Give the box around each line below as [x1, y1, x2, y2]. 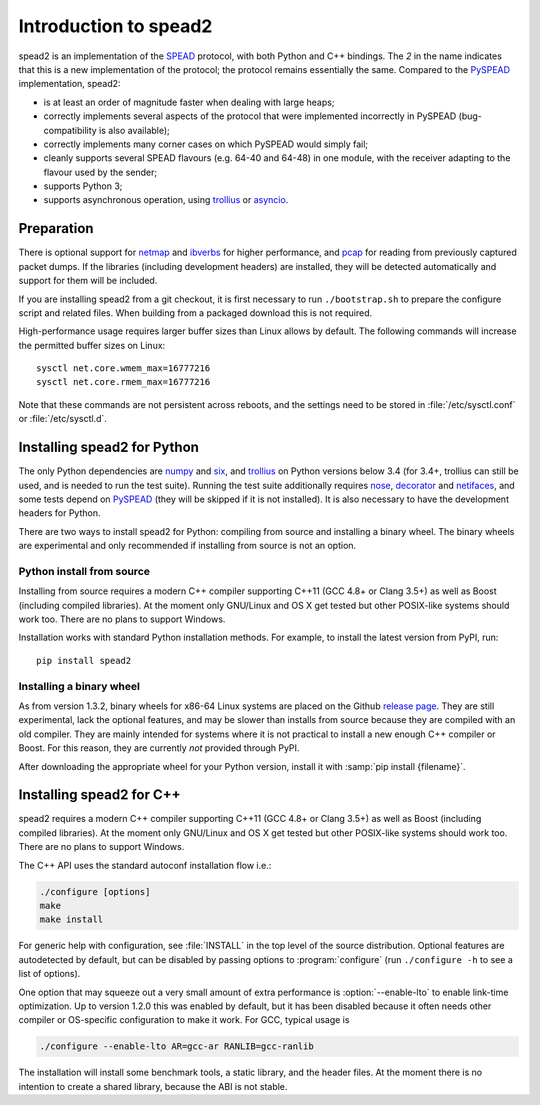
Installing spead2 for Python [18, 439, 200, 456]
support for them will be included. [18, 275, 158, 287]
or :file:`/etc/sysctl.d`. [18, 413, 107, 425]
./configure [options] [39, 886, 151, 897]
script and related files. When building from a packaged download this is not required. [18, 306, 373, 319]
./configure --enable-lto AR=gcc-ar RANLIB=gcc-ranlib [39, 1041, 314, 1052]
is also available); [98, 124, 170, 136]
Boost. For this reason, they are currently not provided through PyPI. [18, 742, 300, 754]
